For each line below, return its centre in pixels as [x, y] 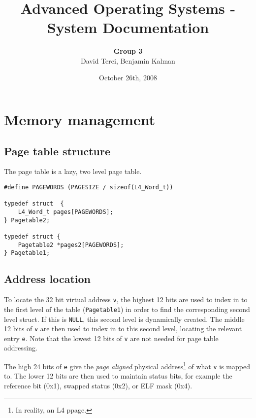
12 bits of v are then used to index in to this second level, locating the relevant [123, 329]
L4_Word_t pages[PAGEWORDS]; [65, 212]
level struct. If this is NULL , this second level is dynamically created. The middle [124, 319]
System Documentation [128, 27]
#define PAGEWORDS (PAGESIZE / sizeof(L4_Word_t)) [89, 188]
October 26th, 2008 [128, 77]
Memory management [80, 120]
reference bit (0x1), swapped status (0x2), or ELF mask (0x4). [98, 385]
